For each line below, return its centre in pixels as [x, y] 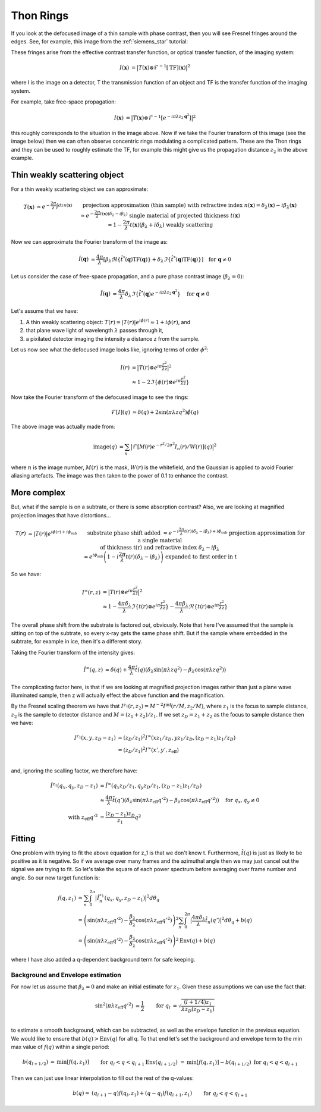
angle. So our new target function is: [56, 878]
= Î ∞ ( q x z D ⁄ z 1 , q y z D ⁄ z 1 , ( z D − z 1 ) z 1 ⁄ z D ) [151, 786]
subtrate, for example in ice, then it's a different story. [77, 642]
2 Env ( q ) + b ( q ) [195, 940]
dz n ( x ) [65, 205]
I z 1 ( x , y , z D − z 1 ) [95, 738]
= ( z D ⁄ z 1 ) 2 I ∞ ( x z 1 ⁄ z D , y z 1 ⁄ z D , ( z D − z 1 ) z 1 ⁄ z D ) [177, 738]
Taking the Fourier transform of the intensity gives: [73, 652]
